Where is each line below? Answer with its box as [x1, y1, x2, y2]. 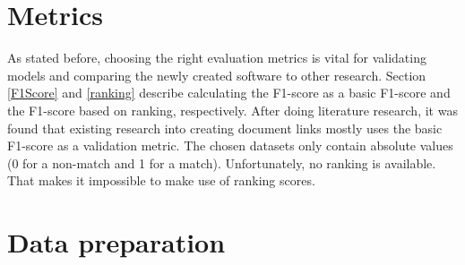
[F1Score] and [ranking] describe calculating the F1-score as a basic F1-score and [7, 83, 451, 102]
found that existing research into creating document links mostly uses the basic [7, 118, 443, 137]
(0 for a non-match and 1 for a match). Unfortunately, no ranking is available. [7, 153, 436, 172]
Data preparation [7, 224, 226, 261]
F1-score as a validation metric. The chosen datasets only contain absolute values [7, 136, 453, 155]
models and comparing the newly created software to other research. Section [7, 65, 426, 84]
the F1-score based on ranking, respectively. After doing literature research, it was [7, 100, 458, 119]
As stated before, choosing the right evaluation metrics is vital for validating [7, 48, 426, 67]
